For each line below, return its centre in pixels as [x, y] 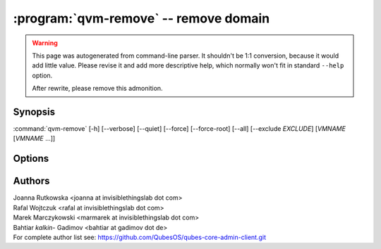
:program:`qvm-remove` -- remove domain [141, 18]
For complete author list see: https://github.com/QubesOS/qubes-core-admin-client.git [140, 237]
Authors [31, 181]
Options [31, 159]
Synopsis [34, 111]
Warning [45, 43]
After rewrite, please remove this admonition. [97, 89]
